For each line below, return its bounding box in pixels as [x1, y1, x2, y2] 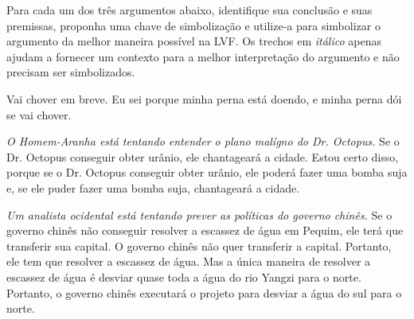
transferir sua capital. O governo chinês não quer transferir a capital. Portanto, [6, 237, 392, 254]
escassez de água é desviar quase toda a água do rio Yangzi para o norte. [6, 268, 361, 285]
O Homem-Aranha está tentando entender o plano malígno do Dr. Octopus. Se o [6, 133, 400, 150]
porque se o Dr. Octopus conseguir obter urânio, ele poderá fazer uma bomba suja [6, 164, 408, 181]
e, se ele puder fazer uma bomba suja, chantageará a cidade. [6, 179, 300, 196]
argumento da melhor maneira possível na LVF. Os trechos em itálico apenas [6, 33, 381, 49]
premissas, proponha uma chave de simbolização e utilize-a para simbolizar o [6, 17, 381, 33]
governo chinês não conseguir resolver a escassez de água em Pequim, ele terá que [6, 222, 404, 239]
